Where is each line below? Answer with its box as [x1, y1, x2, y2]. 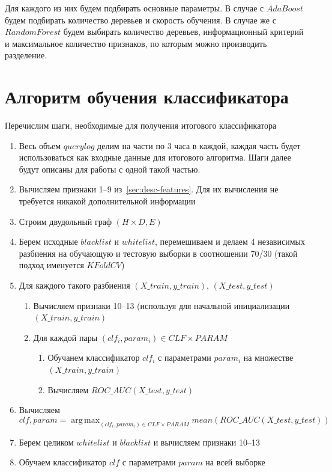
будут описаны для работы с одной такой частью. [19, 162, 201, 175]
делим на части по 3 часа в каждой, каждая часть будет [97, 139, 301, 152]
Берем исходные [19, 235, 78, 248]
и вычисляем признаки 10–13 [153, 435, 260, 448]
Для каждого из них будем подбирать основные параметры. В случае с [5, 2, 264, 14]
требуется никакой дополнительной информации [19, 195, 196, 207]
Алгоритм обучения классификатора [5, 84, 289, 109]
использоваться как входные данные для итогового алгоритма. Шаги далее [19, 151, 291, 164]
